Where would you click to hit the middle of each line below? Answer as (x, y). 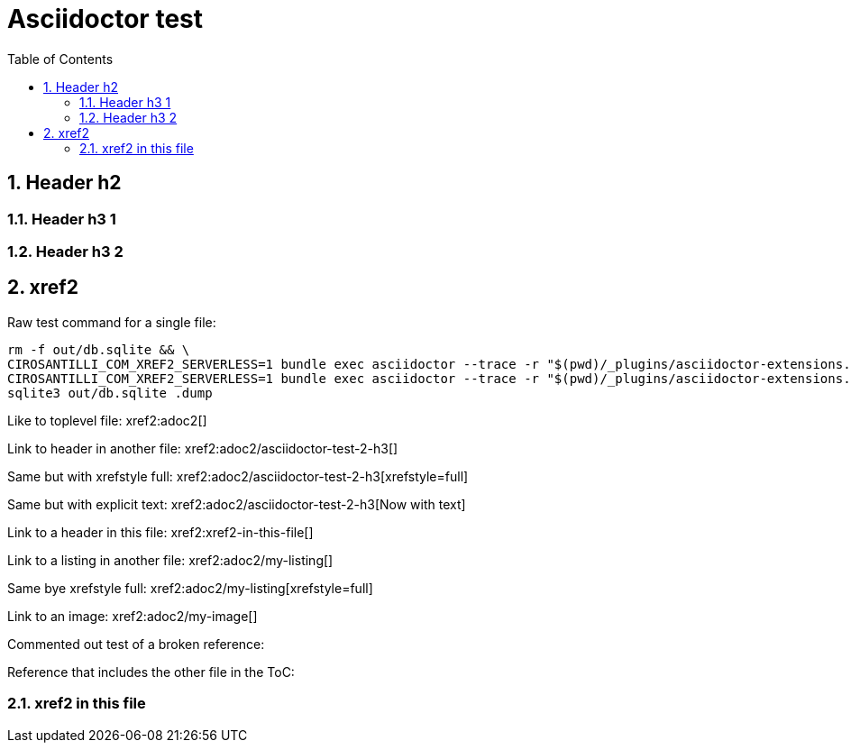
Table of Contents (60, 59)
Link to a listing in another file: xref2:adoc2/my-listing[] (170, 560)
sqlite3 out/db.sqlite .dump (110, 393)
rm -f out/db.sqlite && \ (99, 349)
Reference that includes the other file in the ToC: (151, 672)
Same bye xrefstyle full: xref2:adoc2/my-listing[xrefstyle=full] (190, 588)
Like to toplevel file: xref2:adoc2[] (107, 420)
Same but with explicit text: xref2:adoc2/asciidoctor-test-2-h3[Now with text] (237, 504)
